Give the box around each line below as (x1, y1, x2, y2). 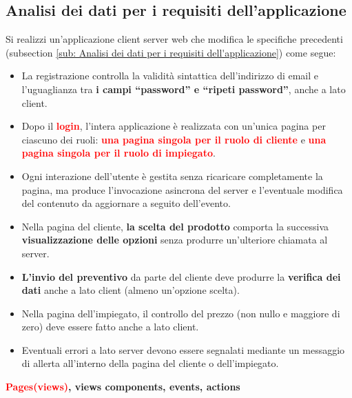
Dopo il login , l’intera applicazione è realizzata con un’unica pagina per (21, 119, 326, 133)
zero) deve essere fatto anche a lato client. (21, 319, 199, 334)
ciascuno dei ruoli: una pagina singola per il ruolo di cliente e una (21, 132, 327, 146)
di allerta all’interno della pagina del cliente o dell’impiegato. (21, 356, 279, 370)
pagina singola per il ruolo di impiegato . (21, 146, 216, 160)
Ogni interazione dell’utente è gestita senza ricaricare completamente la (21, 168, 323, 183)
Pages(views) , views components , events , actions (6, 379, 240, 394)
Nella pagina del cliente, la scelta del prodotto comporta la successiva (21, 219, 329, 233)
